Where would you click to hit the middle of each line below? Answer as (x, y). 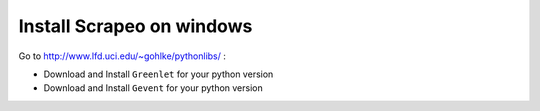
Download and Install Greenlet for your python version (158, 74)
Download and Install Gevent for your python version (153, 88)
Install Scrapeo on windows (135, 26)
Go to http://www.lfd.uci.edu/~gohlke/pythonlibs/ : (122, 56)
